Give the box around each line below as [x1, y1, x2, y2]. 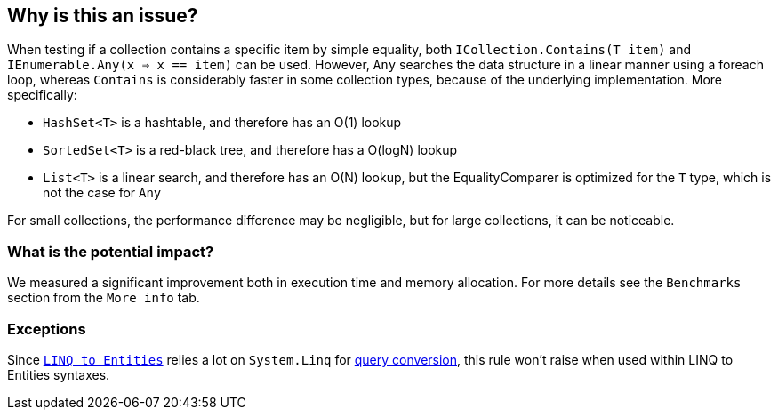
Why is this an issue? [7, 4, 198, 27]
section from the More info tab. [7, 290, 200, 306]
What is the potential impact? [7, 242, 214, 261]
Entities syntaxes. [7, 366, 110, 382]
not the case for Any [43, 185, 162, 201]
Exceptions [7, 319, 86, 338]
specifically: [7, 87, 77, 103]
